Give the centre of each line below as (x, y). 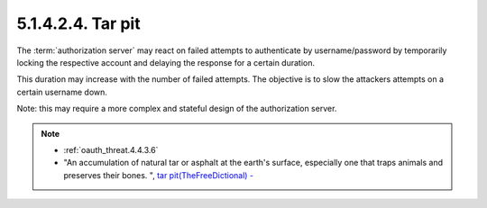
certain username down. (62, 92)
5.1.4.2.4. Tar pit (78, 23)
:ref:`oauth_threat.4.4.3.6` (111, 149)
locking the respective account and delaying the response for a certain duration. (166, 62)
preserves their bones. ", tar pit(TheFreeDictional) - (159, 175)
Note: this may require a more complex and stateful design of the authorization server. (177, 109)
